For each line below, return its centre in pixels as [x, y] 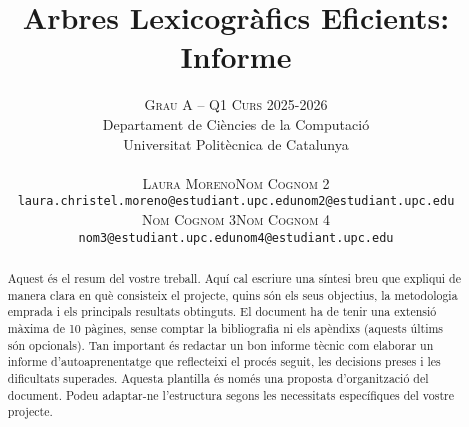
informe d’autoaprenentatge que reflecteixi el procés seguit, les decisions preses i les [224, 361]
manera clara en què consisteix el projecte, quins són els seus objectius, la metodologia [232, 294]
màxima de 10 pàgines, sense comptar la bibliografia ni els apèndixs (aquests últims [225, 327]
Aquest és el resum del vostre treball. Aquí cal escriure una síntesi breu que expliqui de [234, 277]
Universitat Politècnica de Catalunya [236, 143]
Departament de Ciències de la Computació [236, 123]
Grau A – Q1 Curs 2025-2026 [236, 104]
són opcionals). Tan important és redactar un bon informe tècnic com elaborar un [220, 344]
